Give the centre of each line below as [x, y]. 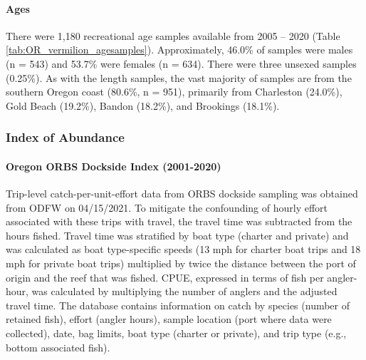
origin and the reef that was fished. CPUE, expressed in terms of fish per [165, 277]
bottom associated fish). [58, 347]
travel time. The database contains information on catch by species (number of [178, 305]
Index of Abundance [65, 137]
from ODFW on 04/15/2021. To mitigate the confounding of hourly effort [167, 207]
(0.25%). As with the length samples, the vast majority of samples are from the [179, 77]
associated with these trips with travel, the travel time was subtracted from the [179, 221]
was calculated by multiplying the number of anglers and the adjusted [184, 291]
